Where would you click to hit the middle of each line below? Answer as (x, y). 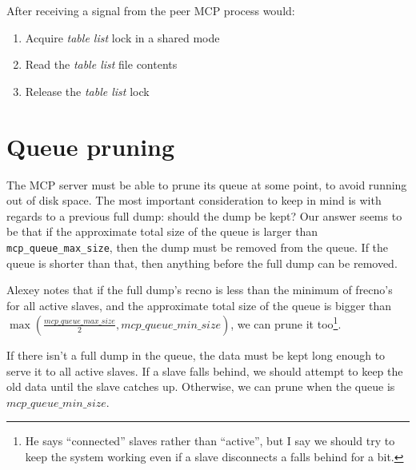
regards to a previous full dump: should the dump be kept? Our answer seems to (204, 215)
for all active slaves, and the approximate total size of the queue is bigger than (199, 305)
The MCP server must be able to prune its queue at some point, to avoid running (207, 184)
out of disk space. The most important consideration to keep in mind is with (194, 200)
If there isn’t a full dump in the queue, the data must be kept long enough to (196, 354)
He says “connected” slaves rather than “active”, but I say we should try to (210, 441)
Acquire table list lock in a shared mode (122, 37)
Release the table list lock (87, 91)
